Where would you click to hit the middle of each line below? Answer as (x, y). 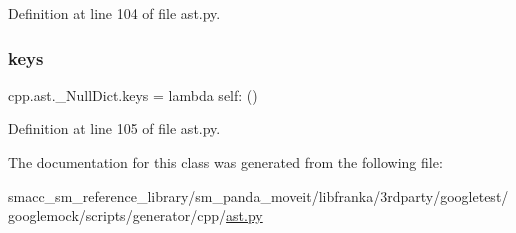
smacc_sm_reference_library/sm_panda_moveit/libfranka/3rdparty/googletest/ (258, 195)
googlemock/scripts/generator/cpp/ (117, 215)
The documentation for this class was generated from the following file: (225, 162)
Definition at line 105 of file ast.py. (114, 128)
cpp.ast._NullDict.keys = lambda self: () (133, 94)
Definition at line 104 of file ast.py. (114, 13)
